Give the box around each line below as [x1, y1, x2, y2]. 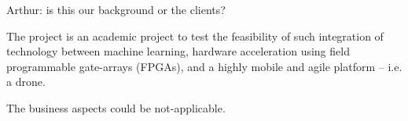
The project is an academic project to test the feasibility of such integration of [6, 27, 384, 44]
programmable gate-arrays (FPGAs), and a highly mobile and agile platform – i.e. [6, 58, 402, 74]
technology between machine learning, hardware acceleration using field [6, 43, 350, 59]
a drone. [6, 73, 46, 90]
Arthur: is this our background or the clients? [6, 2, 226, 17]
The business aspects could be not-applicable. [6, 99, 226, 116]
